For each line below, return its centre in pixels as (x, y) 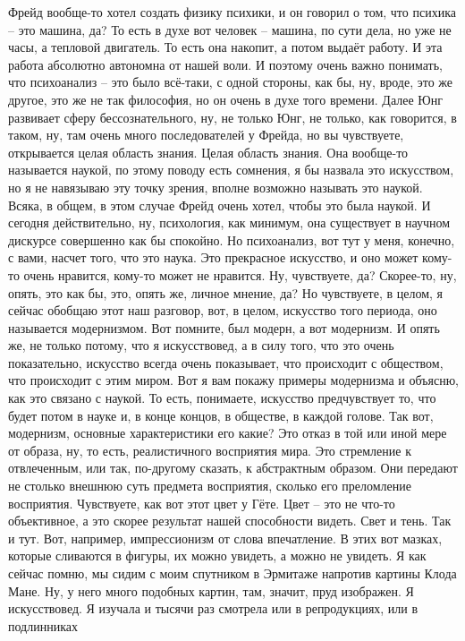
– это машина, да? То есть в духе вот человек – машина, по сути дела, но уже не (230, 29)
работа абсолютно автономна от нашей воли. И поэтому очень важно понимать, (225, 64)
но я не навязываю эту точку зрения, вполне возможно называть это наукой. (216, 187)
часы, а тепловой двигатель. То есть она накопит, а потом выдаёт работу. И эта (225, 47)
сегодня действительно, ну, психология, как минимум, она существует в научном (229, 222)
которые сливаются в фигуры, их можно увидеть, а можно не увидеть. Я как (217, 556)
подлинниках (43, 625)
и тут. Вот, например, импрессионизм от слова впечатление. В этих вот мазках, (225, 538)
